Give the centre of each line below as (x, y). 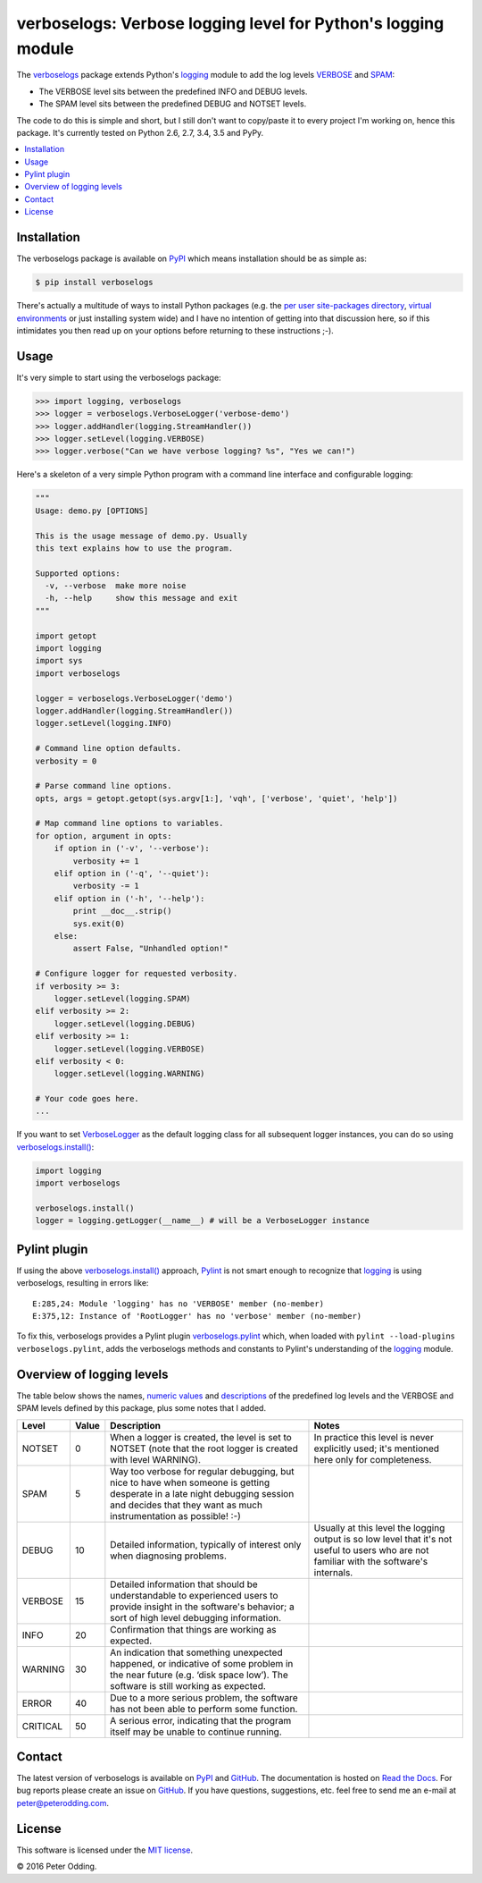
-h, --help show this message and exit (141, 598)
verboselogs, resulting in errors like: (83, 1283)
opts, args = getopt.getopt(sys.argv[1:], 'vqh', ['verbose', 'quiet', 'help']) (216, 798)
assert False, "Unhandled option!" (151, 949)
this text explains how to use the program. (134, 548)
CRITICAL (42, 1726)
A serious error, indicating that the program (201, 1720)
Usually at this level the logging (379, 1527)
